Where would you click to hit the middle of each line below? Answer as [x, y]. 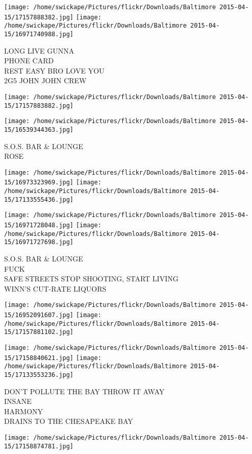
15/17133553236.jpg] [39, 375]
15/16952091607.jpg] [39, 315]
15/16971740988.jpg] [39, 34]
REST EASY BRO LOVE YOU [54, 70]
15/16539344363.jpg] [39, 129]
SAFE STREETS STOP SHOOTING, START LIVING [91, 279]
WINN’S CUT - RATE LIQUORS [55, 288]
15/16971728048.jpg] [39, 225]
